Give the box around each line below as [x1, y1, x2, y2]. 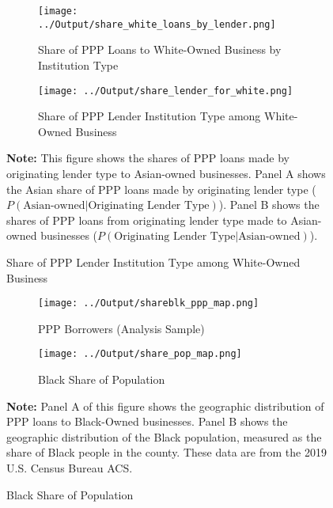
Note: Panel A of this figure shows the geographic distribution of [6, 397, 324, 414]
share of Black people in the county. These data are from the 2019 [6, 444, 327, 461]
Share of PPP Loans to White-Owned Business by [38, 41, 282, 58]
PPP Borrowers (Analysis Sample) [38, 320, 205, 336]
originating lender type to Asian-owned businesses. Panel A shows [6, 165, 326, 181]
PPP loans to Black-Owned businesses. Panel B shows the [6, 413, 288, 430]
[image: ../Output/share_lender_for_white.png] [38, 85, 293, 97]
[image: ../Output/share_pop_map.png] [38, 348, 242, 360]
